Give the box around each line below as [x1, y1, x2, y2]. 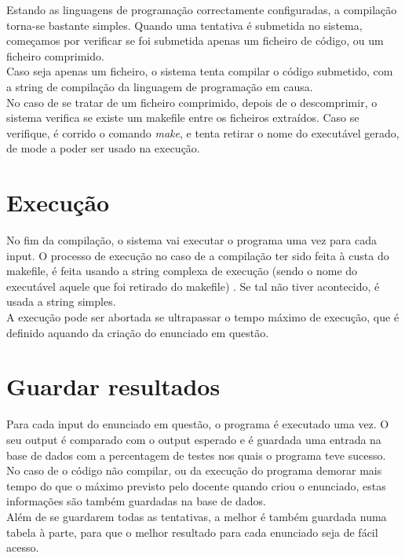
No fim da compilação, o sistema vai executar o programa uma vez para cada [6, 232, 377, 248]
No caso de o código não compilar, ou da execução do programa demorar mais [6, 462, 382, 479]
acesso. [6, 539, 39, 556]
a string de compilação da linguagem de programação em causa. [6, 78, 313, 94]
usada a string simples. [6, 293, 116, 310]
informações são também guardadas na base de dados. [6, 493, 267, 509]
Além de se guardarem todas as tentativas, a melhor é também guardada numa [6, 508, 387, 524]
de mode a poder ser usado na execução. [6, 140, 200, 156]
